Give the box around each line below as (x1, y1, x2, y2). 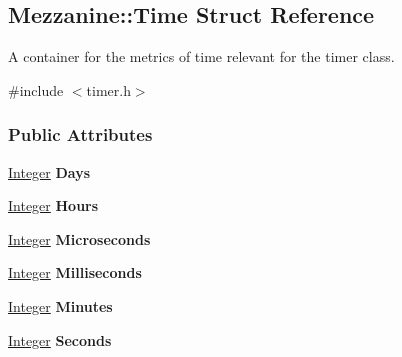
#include (8, 79, 64, 100)
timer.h (86, 79, 131, 100)
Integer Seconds (8, 329, 112, 350)
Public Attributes (8, 122, 153, 147)
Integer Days (8, 161, 91, 182)
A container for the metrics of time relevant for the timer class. (8, 46, 395, 67)
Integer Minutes (8, 295, 113, 316)
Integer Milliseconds (8, 262, 142, 283)
